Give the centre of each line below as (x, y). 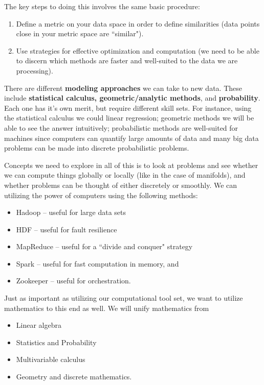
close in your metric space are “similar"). (80, 33)
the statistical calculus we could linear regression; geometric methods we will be (129, 118)
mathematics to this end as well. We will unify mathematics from (107, 308)
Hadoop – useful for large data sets (71, 212)
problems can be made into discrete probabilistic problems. (97, 148)
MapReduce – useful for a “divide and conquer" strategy (104, 246)
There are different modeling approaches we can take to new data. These (123, 88)
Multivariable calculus (51, 359)
